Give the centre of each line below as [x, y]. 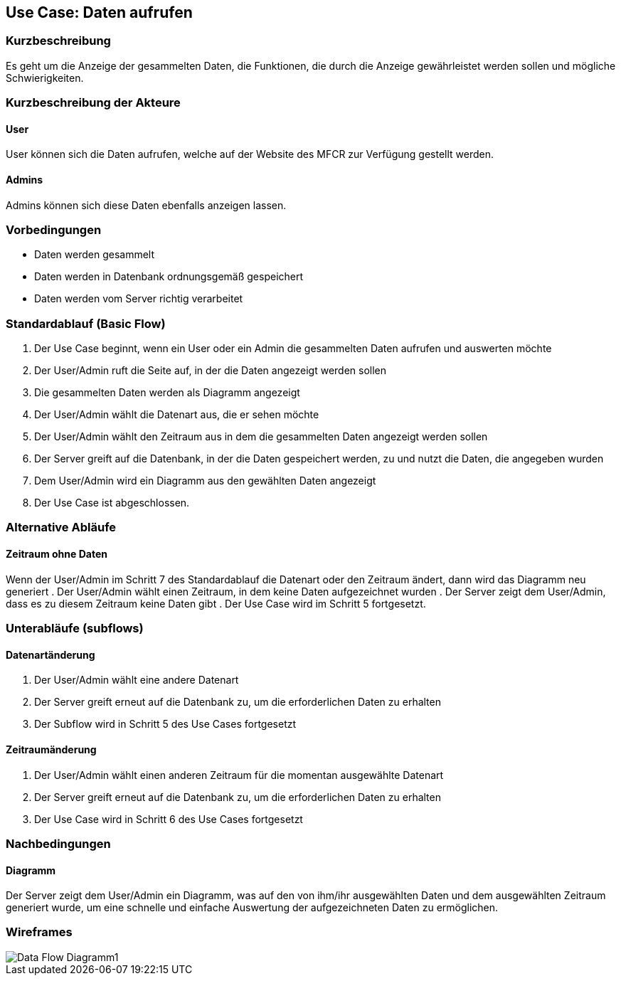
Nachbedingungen [58, 843]
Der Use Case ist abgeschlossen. [112, 503]
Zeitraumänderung [51, 749]
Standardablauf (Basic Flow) [86, 323]
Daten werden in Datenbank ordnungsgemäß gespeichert [169, 277]
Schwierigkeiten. [45, 78]
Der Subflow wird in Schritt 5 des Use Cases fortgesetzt [165, 724]
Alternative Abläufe [61, 527]
